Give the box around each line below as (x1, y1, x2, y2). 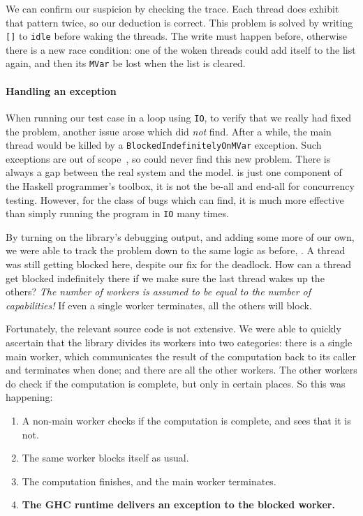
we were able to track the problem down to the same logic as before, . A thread (6, 243, 346, 258)
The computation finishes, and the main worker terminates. (22, 473, 276, 488)
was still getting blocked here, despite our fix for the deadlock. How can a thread (6, 257, 352, 272)
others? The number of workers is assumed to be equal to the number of (6, 284, 311, 299)
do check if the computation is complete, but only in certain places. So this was (6, 376, 346, 390)
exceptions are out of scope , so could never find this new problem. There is (6, 151, 331, 165)
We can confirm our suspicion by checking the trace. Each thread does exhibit (6, 1, 339, 15)
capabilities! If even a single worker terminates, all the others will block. (6, 297, 312, 312)
